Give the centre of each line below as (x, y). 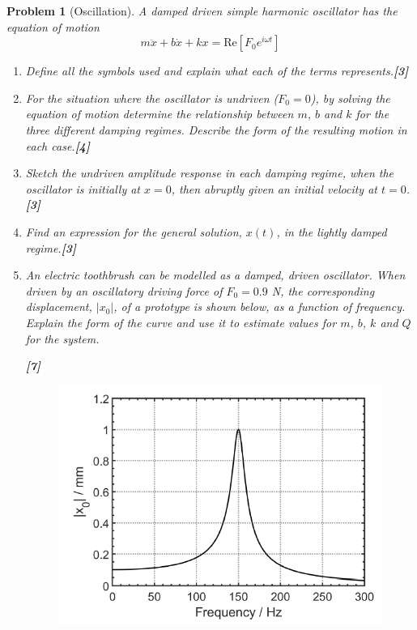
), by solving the (350, 98)
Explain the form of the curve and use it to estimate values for (181, 322)
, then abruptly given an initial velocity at (274, 188)
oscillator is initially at (83, 188)
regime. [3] (51, 247)
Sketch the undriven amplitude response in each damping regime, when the (210, 173)
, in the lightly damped (332, 231)
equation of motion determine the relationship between (160, 114)
